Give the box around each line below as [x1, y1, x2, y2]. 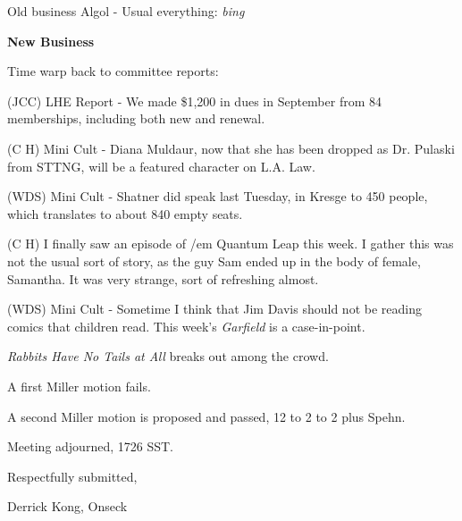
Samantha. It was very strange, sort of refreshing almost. [7, 269, 319, 288]
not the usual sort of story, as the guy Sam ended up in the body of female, [7, 251, 421, 270]
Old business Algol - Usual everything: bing [7, 2, 245, 20]
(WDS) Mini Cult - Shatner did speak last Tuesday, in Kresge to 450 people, [7, 187, 428, 206]
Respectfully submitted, [7, 466, 138, 485]
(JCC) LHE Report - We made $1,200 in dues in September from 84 [7, 91, 382, 110]
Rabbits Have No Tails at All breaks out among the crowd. [7, 347, 329, 366]
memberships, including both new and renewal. [7, 109, 265, 128]
